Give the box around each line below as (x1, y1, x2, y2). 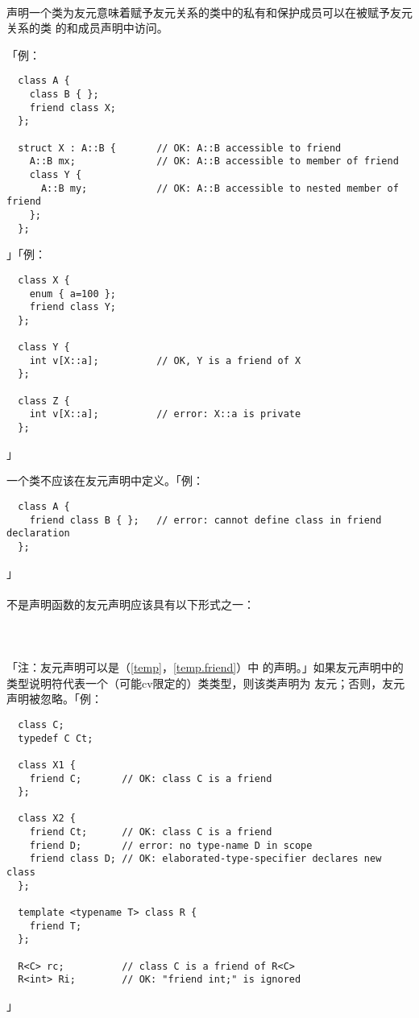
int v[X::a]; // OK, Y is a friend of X (29, 354, 301, 366)
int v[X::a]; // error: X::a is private (29, 408, 301, 420)
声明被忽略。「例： (6, 690, 102, 707)
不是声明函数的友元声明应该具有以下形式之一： (6, 595, 255, 612)
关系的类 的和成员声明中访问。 (6, 19, 168, 36)
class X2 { (18, 813, 76, 825)
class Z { (18, 395, 70, 407)
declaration (6, 528, 70, 540)
